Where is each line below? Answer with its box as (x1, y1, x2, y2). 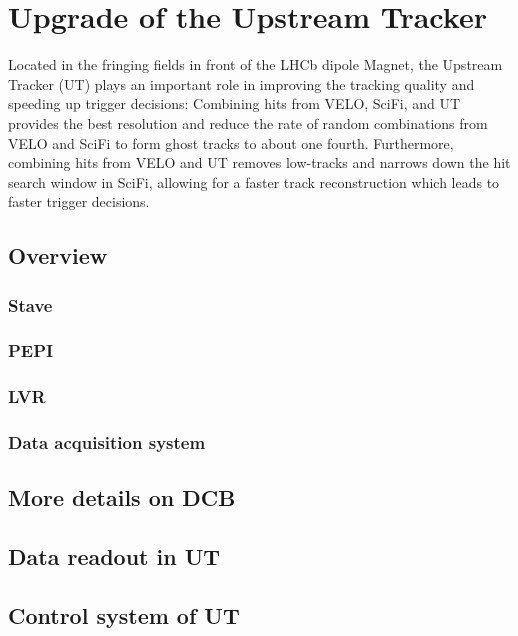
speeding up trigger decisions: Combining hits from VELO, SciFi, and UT (8, 93, 461, 114)
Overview (8, 240, 108, 271)
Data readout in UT (8, 541, 221, 572)
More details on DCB (8, 482, 236, 513)
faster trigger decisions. (8, 191, 150, 212)
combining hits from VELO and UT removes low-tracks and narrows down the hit (8, 152, 511, 173)
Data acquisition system (8, 430, 206, 455)
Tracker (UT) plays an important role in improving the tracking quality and (8, 73, 475, 94)
